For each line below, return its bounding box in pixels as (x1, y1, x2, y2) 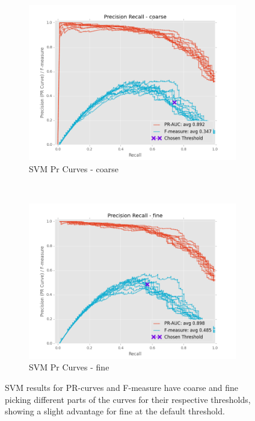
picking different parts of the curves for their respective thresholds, (5, 393, 251, 405)
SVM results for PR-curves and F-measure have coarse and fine (5, 381, 239, 393)
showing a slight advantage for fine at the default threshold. (5, 405, 225, 417)
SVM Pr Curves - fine (29, 361, 109, 373)
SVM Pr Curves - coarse (29, 162, 119, 175)
